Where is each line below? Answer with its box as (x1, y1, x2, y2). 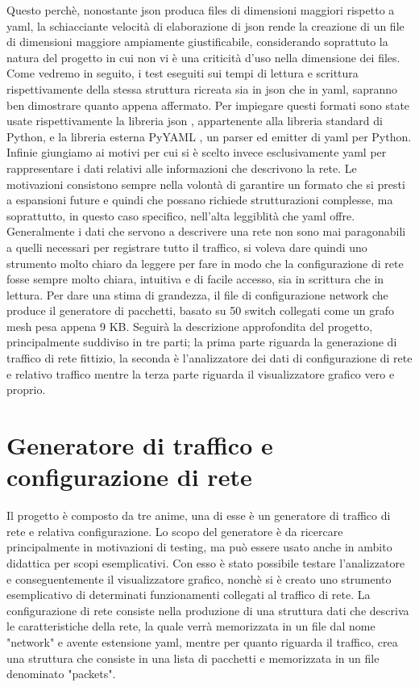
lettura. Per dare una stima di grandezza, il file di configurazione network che (6, 286, 388, 303)
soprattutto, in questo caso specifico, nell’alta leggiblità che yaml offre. (6, 207, 355, 224)
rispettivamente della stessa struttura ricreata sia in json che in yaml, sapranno (6, 80, 398, 97)
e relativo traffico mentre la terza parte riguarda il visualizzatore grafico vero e (6, 365, 395, 382)
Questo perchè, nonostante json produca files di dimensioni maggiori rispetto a (6, 2, 395, 18)
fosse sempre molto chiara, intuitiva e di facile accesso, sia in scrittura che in (6, 270, 384, 287)
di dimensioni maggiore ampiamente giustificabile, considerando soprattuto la (6, 33, 388, 50)
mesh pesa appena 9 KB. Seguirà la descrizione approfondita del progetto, (6, 317, 373, 334)
